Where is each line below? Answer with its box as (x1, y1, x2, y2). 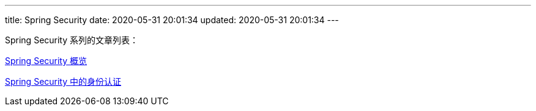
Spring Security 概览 (5, 56, 87, 66)
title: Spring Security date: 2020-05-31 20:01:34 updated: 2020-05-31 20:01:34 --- (5, 15, 339, 25)
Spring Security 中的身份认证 (5, 76, 122, 87)
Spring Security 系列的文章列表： (5, 35, 139, 45)
